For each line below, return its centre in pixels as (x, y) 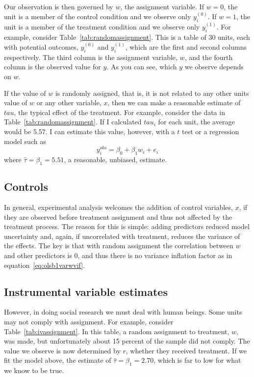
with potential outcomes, (41, 47)
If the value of (25, 93)
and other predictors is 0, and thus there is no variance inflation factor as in (118, 255)
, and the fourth (209, 57)
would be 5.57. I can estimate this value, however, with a (89, 131)
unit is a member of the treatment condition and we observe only (102, 27)
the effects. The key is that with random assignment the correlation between (119, 246)
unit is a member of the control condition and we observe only (98, 16)
